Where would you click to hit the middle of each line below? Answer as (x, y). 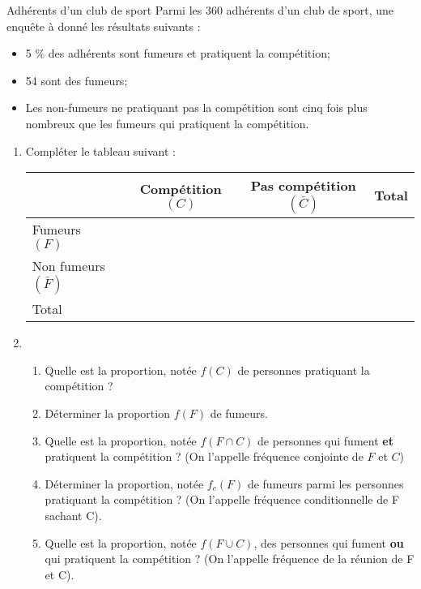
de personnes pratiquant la (304, 370)
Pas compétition (303, 186)
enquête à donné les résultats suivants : (104, 26)
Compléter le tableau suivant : (101, 150)
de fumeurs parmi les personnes (325, 483)
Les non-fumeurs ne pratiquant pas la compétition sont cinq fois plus (196, 107)
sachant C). (73, 515)
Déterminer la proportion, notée (124, 483)
